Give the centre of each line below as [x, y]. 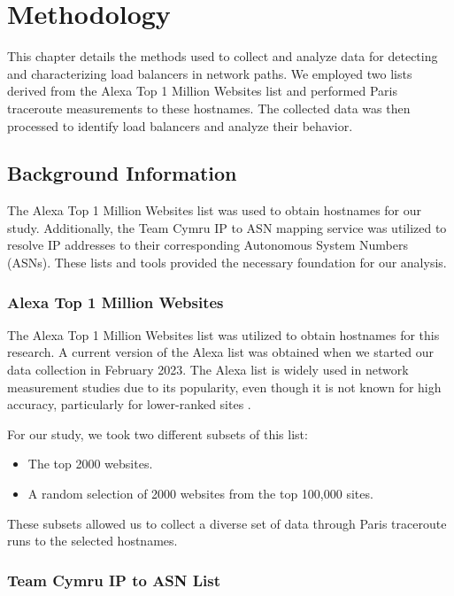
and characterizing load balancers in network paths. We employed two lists [210, 73]
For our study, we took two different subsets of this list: [158, 433]
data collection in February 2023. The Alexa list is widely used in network [208, 370]
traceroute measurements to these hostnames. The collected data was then [209, 108]
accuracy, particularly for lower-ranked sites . [129, 404]
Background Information [122, 173]
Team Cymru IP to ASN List [114, 580]
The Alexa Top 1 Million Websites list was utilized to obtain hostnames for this [223, 334]
